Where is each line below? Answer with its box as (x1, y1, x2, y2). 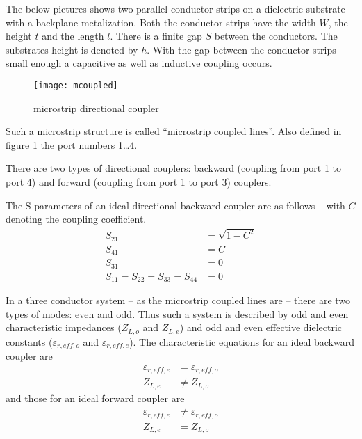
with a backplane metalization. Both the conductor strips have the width (6, 15, 316, 29)
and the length (42, 29, 104, 43)
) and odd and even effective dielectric (179, 320, 343, 335)
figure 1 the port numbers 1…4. (6, 137, 138, 152)
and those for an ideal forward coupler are (6, 390, 185, 405)
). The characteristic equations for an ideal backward (129, 334, 354, 349)
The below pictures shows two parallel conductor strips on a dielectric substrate (6, 1, 345, 15)
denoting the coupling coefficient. (6, 211, 147, 226)
